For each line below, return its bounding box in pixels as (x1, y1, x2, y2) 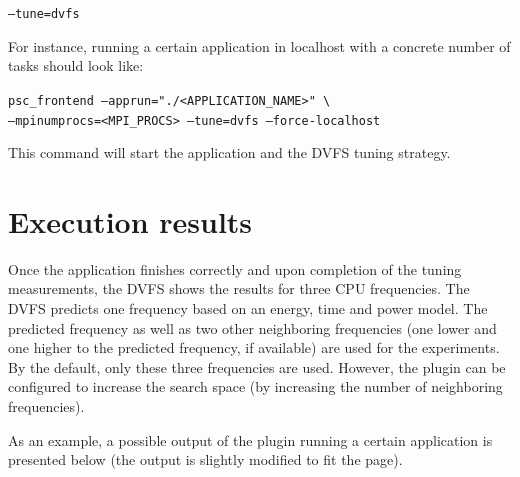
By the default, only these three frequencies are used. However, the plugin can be (8, 356, 506, 377)
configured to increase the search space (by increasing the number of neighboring (8, 376, 503, 397)
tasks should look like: (8, 55, 144, 76)
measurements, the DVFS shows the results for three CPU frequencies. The (8, 278, 470, 299)
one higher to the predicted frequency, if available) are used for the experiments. (8, 337, 500, 358)
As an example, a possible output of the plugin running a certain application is (8, 429, 493, 450)
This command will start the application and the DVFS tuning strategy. (8, 142, 451, 163)
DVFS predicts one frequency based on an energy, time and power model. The (8, 298, 488, 319)
